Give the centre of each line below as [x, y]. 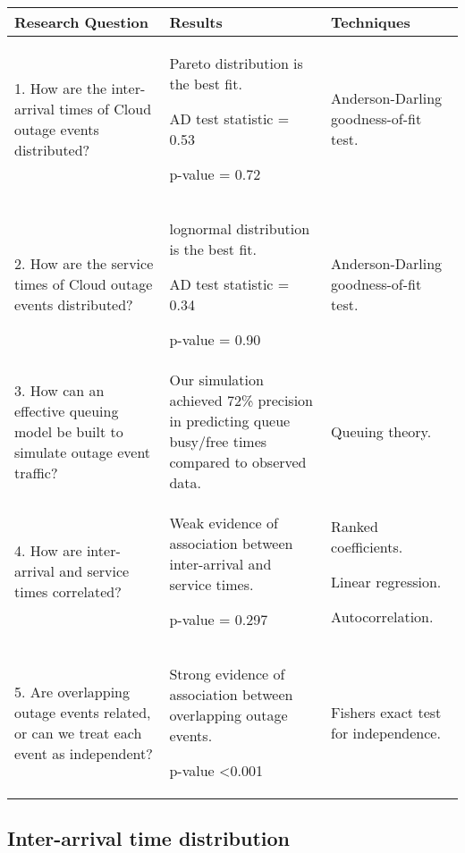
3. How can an [59, 390]
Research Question [81, 22]
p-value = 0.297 [219, 619]
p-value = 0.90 [215, 339]
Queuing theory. [381, 431]
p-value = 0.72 [215, 174]
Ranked [355, 526]
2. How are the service [84, 263]
